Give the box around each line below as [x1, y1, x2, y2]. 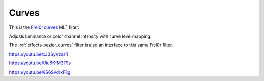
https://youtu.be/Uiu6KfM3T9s [9, 60, 71, 66]
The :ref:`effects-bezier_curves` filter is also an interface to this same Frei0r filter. [9, 42, 173, 48]
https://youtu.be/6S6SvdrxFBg [9, 69, 71, 75]
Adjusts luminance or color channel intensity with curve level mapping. [9, 33, 152, 39]
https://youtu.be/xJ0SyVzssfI [9, 51, 68, 57]
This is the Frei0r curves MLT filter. [9, 24, 79, 30]
